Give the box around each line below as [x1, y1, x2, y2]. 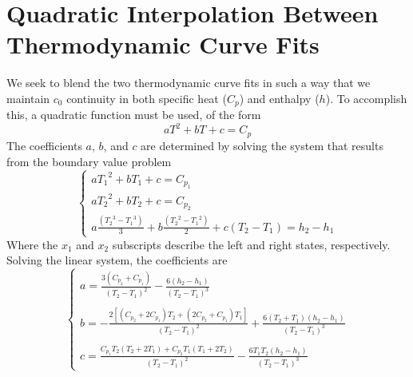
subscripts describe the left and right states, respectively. [112, 236, 391, 252]
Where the [6, 236, 58, 252]
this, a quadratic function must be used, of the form [6, 106, 261, 123]
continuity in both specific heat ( [66, 89, 227, 106]
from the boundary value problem [6, 153, 172, 169]
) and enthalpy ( [239, 89, 320, 106]
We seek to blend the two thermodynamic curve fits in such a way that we [6, 74, 371, 91]
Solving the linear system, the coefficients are [6, 252, 228, 268]
